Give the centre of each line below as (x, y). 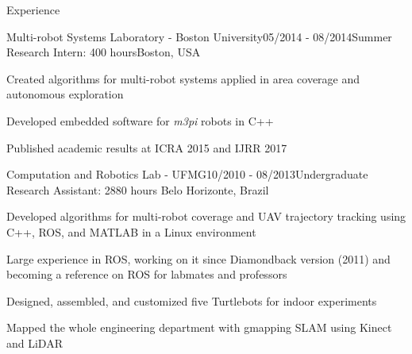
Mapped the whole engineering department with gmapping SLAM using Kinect (199, 327)
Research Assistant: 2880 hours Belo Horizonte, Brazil (138, 189)
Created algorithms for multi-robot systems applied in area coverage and (183, 78)
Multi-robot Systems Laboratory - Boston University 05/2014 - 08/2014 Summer (199, 36)
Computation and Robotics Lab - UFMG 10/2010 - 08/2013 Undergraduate (187, 174)
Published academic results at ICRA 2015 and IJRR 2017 (147, 147)
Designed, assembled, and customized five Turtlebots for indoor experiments (192, 300)
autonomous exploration (65, 94)
